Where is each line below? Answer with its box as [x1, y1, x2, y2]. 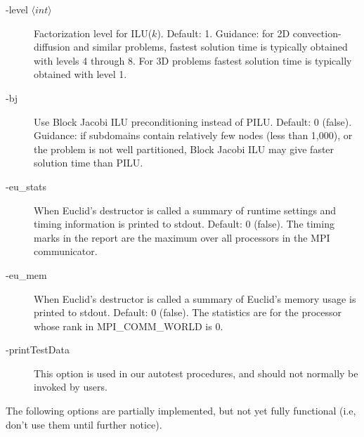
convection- [292, 25, 342, 40]
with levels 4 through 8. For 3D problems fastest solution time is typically [34, 53, 352, 67]
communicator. [34, 244, 98, 259]
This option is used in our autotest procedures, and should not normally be [34, 365, 358, 380]
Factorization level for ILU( [34, 25, 152, 40]
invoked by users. [34, 379, 108, 394]
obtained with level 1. [34, 67, 127, 81]
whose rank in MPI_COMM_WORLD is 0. [34, 318, 223, 333]
